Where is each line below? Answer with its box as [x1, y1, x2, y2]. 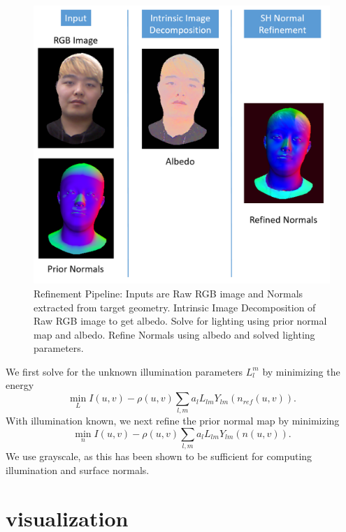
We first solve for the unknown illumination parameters [6, 364, 243, 378]
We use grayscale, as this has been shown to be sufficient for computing [6, 449, 312, 464]
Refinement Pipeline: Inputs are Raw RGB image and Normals [34, 286, 303, 300]
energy [6, 378, 34, 392]
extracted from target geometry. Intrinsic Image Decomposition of [34, 300, 316, 314]
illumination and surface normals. [6, 462, 150, 477]
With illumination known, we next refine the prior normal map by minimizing [6, 413, 340, 428]
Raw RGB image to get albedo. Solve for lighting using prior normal [34, 313, 327, 328]
